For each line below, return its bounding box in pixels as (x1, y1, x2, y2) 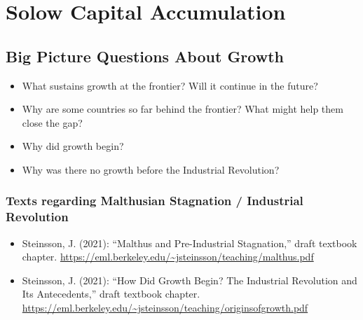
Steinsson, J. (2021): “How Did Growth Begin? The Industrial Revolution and (22, 272, 357, 287)
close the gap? (22, 115, 83, 130)
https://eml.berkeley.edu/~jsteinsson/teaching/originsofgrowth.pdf (22, 300, 308, 315)
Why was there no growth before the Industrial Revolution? (22, 162, 280, 176)
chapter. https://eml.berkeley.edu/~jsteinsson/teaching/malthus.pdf (22, 249, 314, 264)
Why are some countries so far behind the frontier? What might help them (22, 102, 343, 116)
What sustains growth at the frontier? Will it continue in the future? (22, 78, 318, 92)
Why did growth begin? (22, 139, 124, 153)
